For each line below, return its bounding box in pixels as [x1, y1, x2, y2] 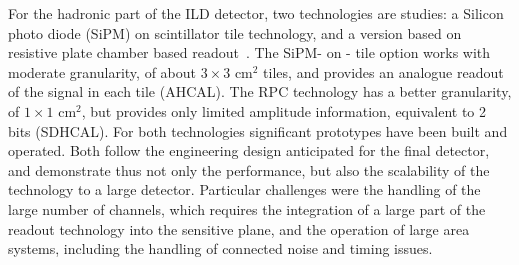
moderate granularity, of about [8, 61, 196, 82]
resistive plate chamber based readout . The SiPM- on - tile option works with [8, 42, 491, 63]
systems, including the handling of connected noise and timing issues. [8, 238, 433, 259]
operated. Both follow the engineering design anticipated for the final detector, [8, 140, 490, 161]
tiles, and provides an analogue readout [263, 61, 504, 82]
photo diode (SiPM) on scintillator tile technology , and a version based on [8, 22, 462, 43]
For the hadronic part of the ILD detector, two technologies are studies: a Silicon [8, 3, 504, 23]
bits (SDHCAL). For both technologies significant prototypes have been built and [8, 120, 508, 141]
